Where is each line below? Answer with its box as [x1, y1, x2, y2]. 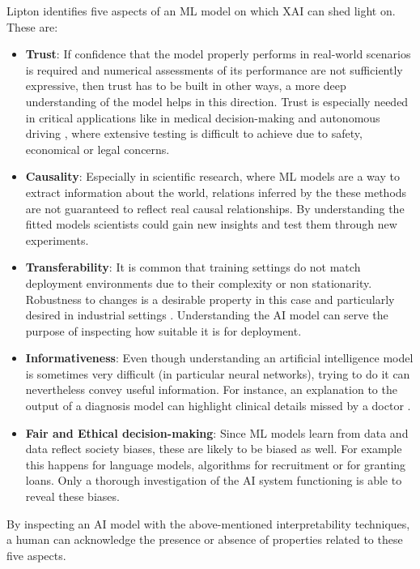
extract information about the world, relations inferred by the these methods [25, 183, 407, 200]
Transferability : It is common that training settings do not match [25, 259, 361, 276]
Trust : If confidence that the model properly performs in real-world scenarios [25, 45, 411, 62]
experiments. [25, 231, 89, 248]
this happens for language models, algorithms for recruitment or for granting [25, 456, 406, 473]
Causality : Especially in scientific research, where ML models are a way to [25, 168, 400, 185]
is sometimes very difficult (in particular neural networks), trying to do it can [25, 365, 410, 382]
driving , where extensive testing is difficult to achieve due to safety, [25, 125, 363, 142]
